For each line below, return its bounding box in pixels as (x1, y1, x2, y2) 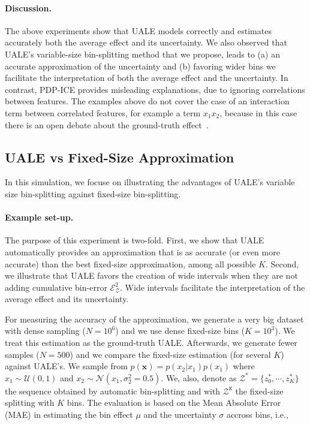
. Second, (266, 257, 299, 270)
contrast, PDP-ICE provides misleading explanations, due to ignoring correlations (5, 83, 305, 95)
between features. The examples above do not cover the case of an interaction (5, 95, 290, 107)
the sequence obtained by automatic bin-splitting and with (5, 384, 221, 397)
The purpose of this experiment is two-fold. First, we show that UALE (5, 234, 264, 246)
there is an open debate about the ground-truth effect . (5, 118, 209, 131)
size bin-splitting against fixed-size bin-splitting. (5, 187, 181, 200)
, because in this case (219, 106, 297, 119)
